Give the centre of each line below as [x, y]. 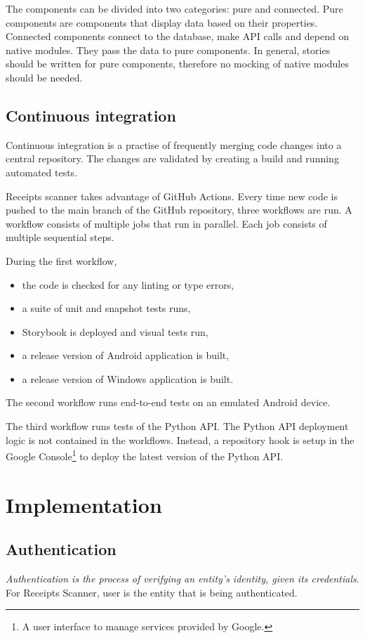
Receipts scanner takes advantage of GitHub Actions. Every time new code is [172, 196]
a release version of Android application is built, [126, 355]
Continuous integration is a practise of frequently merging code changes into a [174, 144]
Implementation [84, 504]
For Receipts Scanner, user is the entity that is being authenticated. [152, 592]
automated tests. [42, 172]
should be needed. [44, 77]
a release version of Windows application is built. [128, 378]
